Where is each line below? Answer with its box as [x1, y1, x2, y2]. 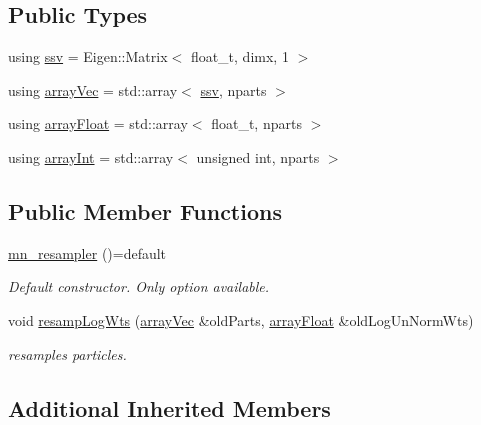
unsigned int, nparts [196, 146, 320, 167]
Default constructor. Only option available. [8, 276, 270, 297]
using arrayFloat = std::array [8, 113, 188, 134]
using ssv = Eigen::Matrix [8, 46, 168, 67]
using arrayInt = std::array [8, 146, 174, 167]
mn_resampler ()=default [8, 242, 167, 263]
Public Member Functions [8, 195, 282, 226]
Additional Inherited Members [8, 392, 331, 423]
